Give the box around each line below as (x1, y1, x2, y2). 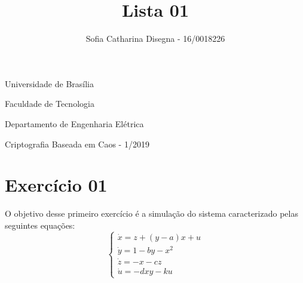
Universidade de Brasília (5, 77, 94, 90)
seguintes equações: (5, 219, 75, 231)
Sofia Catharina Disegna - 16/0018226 (85, 32, 225, 45)
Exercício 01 (5, 173, 108, 197)
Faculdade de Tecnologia (5, 97, 94, 110)
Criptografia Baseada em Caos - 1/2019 (5, 137, 149, 150)
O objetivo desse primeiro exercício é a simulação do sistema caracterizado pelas (5, 207, 298, 220)
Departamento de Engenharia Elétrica (5, 117, 144, 130)
